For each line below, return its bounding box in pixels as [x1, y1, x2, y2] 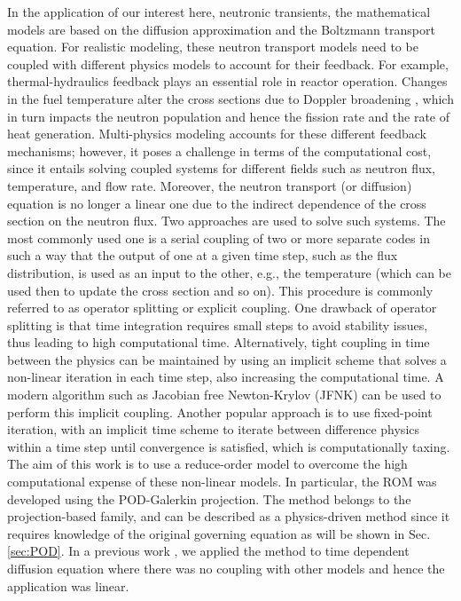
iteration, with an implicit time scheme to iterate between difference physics [7, 420, 420, 439]
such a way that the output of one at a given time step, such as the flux [7, 246, 398, 265]
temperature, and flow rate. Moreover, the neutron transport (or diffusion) [7, 176, 412, 194]
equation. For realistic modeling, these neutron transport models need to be [7, 37, 418, 56]
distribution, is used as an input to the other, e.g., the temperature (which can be [7, 263, 451, 281]
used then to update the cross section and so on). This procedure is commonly [7, 281, 434, 299]
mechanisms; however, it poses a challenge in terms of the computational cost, [7, 141, 432, 160]
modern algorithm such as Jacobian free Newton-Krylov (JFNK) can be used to [7, 385, 441, 404]
